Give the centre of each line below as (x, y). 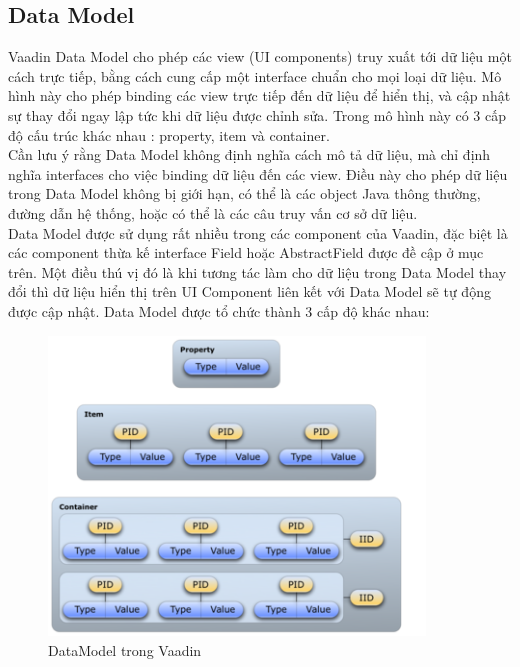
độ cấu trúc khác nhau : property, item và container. (169, 134)
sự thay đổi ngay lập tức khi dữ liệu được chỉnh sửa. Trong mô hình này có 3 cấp (257, 114)
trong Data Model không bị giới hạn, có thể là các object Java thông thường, (244, 193)
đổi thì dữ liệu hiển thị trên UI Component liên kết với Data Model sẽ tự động (249, 291)
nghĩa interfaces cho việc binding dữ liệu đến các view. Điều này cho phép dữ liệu (258, 173)
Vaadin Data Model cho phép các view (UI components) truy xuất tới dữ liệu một (260, 56)
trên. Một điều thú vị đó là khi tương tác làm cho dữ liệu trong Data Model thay (257, 271)
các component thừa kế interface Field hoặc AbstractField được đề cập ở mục (246, 252)
